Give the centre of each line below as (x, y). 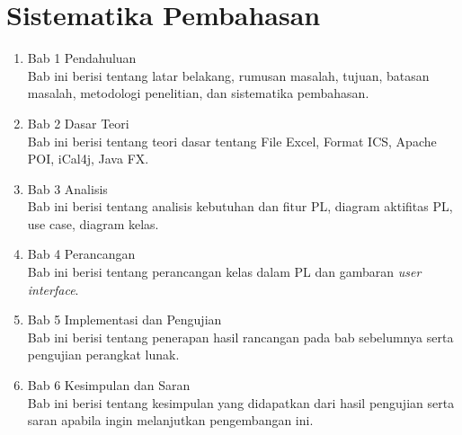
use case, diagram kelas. (93, 223)
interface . (53, 289)
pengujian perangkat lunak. (103, 355)
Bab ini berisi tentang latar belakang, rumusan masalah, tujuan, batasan (228, 75)
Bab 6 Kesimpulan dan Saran (109, 385)
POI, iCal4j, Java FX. (88, 159)
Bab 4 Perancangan (81, 254)
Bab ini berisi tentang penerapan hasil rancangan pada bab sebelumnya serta (240, 337)
